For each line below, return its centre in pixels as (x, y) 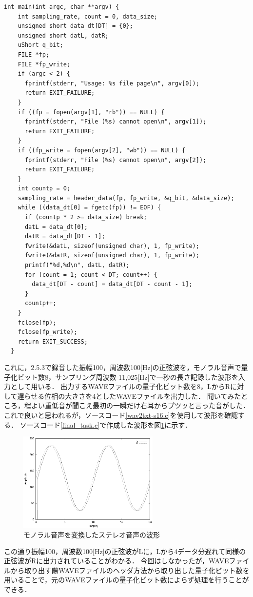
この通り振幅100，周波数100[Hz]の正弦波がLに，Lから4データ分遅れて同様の (125, 551)
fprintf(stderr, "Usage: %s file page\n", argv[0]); (112, 83)
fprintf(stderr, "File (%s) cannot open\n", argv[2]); (116, 160)
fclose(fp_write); (48, 332)
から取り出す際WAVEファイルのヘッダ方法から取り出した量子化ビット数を (130, 570)
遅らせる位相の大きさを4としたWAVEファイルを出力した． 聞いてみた (129, 396)
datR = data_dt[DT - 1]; (65, 237)
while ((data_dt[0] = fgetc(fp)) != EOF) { (89, 208)
